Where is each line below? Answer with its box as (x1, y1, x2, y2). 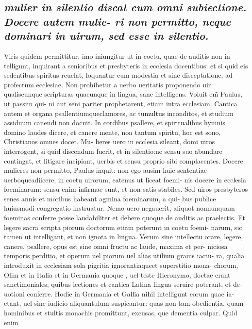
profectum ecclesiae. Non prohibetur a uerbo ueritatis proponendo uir (4, 79, 211, 89)
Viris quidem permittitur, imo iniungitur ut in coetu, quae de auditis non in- (4, 50, 233, 61)
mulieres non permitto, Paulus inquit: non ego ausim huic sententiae (4, 165, 207, 175)
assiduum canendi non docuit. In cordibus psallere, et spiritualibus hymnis (4, 117, 225, 128)
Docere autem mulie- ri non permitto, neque (4, 14, 231, 29)
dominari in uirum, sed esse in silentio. (4, 28, 209, 43)
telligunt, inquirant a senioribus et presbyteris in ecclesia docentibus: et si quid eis (4, 60, 248, 70)
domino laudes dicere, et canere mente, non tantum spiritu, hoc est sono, (4, 127, 221, 137)
